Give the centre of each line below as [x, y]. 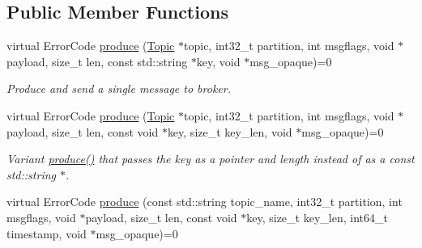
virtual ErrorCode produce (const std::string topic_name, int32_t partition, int [205, 202]
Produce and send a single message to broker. [119, 88]
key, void [218, 61]
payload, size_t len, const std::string [97, 61]
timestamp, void [47, 233]
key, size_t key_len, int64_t [317, 217]
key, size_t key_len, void [230, 131]
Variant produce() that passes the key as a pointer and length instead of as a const [211, 159]
